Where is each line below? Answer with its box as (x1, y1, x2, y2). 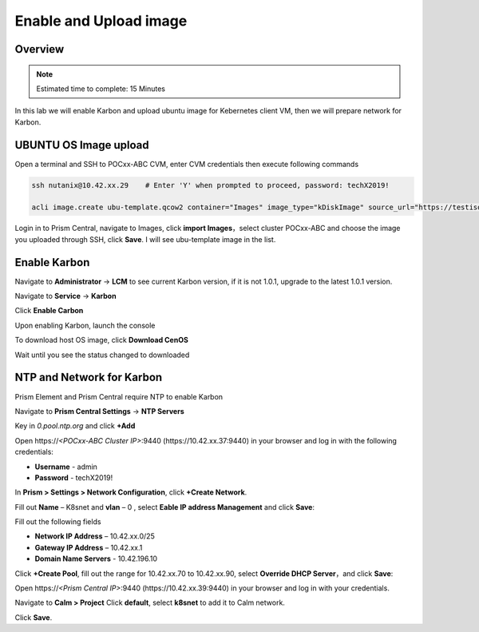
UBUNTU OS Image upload (14, 138, 149, 152)
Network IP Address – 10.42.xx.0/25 (34, 531, 155, 541)
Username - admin (34, 462, 97, 471)
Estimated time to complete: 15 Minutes (36, 84, 166, 93)
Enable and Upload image (14, 12, 188, 30)
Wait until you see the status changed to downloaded (14, 350, 190, 360)
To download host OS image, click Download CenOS (14, 336, 189, 345)
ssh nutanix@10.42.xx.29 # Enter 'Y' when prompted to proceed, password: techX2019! (31, 181, 390, 189)
